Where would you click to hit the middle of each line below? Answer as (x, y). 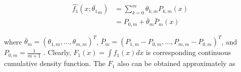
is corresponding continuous (188, 52)
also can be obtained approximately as (176, 63)
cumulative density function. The (55, 63)
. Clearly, (57, 52)
